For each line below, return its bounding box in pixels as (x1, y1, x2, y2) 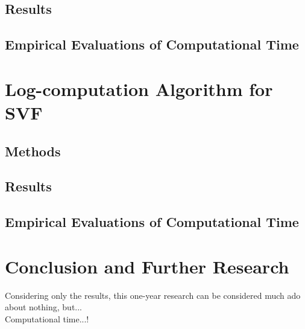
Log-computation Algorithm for (5, 76, 273, 101)
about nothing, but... (5, 301, 83, 313)
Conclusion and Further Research (5, 254, 289, 278)
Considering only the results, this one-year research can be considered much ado (5, 289, 301, 301)
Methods (5, 141, 61, 160)
